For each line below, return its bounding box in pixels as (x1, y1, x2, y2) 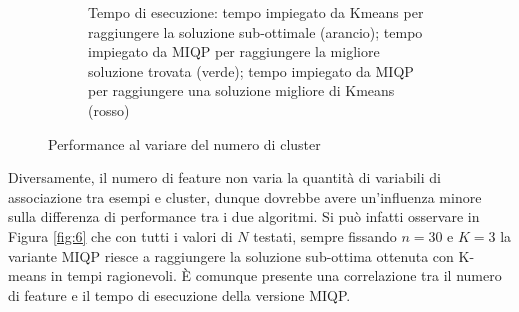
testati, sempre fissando (253, 225, 397, 246)
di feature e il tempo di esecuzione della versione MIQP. (8, 284, 351, 305)
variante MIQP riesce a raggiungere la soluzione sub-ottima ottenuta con (8, 245, 454, 266)
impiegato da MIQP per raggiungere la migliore (88, 41, 380, 62)
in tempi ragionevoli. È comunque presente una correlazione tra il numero (50, 265, 502, 286)
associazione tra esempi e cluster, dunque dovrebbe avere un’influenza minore (8, 186, 482, 207)
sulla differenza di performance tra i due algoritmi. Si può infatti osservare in (8, 206, 480, 227)
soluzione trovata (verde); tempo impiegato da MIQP (88, 60, 414, 81)
